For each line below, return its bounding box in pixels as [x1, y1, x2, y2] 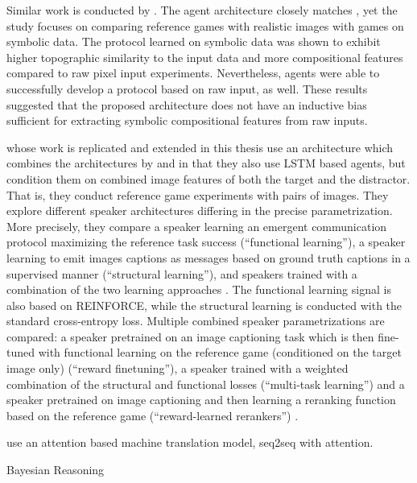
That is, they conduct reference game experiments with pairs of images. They [6, 186, 389, 203]
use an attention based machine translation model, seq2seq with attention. [6, 434, 374, 451]
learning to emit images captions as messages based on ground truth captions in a [6, 249, 411, 266]
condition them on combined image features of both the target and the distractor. [6, 170, 411, 187]
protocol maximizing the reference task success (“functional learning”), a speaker [6, 233, 406, 250]
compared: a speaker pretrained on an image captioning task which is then [6, 328, 374, 345]
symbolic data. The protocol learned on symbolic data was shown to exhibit [6, 33, 381, 50]
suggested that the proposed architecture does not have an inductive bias [6, 96, 367, 113]
